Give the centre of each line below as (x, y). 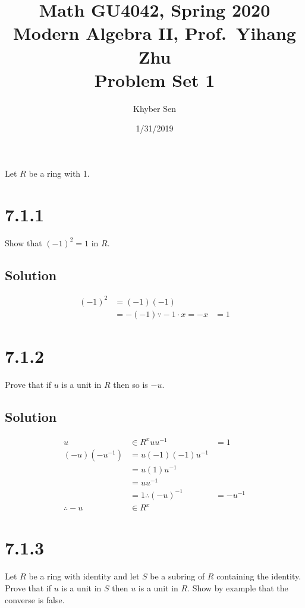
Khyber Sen (154, 108)
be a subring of (177, 576)
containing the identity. (259, 576)
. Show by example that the (238, 588)
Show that (23, 242)
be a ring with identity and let (84, 576)
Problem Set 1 (155, 79)
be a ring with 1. (59, 173)
